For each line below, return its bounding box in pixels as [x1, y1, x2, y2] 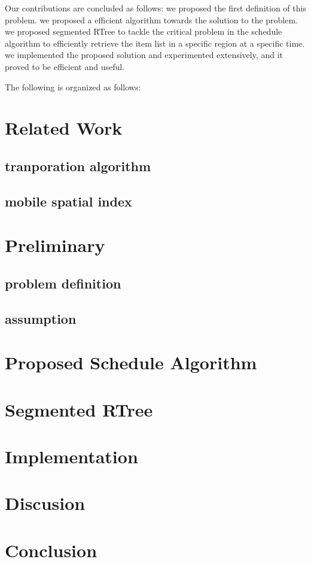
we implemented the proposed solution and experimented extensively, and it [5, 48, 283, 61]
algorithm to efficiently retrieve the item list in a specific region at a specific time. [5, 37, 305, 49]
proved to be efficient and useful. [5, 60, 125, 72]
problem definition [5, 274, 121, 292]
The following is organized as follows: [5, 80, 141, 93]
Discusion [5, 491, 86, 515]
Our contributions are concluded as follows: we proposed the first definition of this [5, 2, 306, 14]
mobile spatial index [5, 192, 132, 210]
